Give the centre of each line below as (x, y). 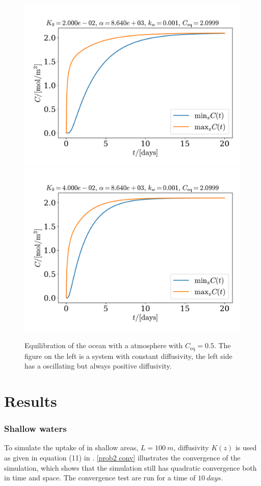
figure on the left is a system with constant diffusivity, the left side (128, 356)
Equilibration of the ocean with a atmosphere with (104, 345)
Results (31, 401)
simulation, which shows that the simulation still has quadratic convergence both (130, 467)
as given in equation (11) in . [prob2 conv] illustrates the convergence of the (122, 458)
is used (246, 447)
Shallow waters (35, 429)
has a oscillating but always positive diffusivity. (98, 366)
